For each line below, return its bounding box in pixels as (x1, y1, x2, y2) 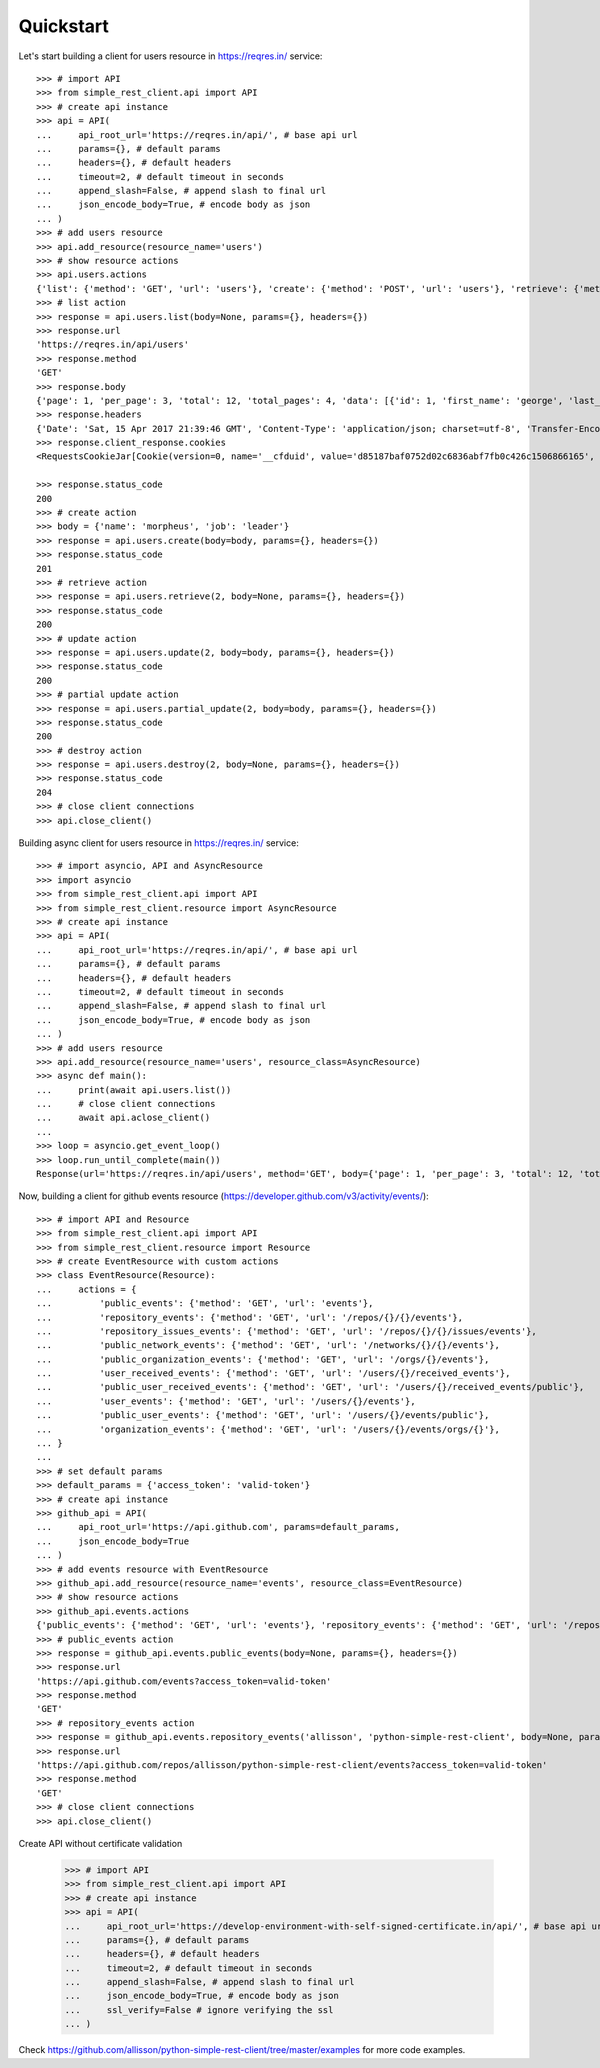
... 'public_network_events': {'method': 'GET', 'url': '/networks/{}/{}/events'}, (36, 1340, 500, 1351)
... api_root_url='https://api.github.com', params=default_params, (36, 1521, 400, 1533)
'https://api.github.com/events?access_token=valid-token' (36, 1675, 332, 1687)
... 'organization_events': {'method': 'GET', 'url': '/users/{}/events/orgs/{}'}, (36, 1423, 500, 1435)
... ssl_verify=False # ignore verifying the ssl (64, 2004, 334, 2015)
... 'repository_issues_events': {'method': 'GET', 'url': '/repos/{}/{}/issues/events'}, (36, 1325, 537, 1337)
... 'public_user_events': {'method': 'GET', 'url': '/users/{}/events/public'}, (36, 1410, 490, 1421)
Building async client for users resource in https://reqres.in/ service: (18, 837, 299, 849)
